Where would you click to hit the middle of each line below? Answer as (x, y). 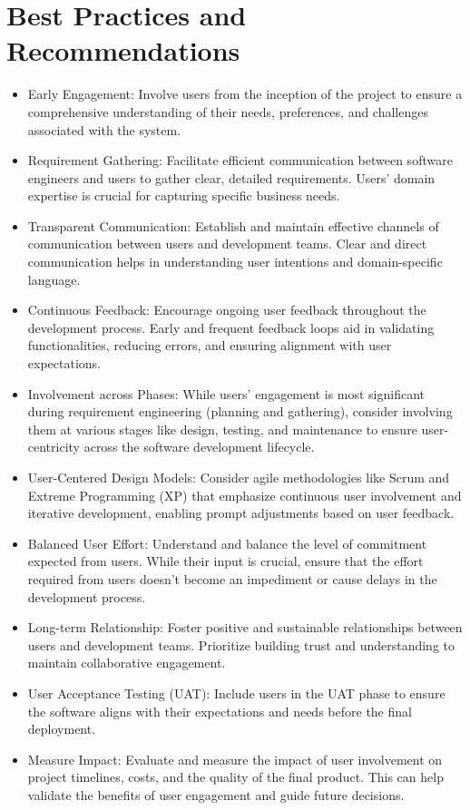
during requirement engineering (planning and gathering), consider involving (240, 411)
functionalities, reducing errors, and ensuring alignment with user (210, 345)
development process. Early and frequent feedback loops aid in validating (231, 327)
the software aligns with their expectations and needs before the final (220, 711)
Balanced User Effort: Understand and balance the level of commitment (227, 543)
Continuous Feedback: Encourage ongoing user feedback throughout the (227, 310)
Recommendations (123, 50)
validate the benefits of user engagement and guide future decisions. (216, 794)
